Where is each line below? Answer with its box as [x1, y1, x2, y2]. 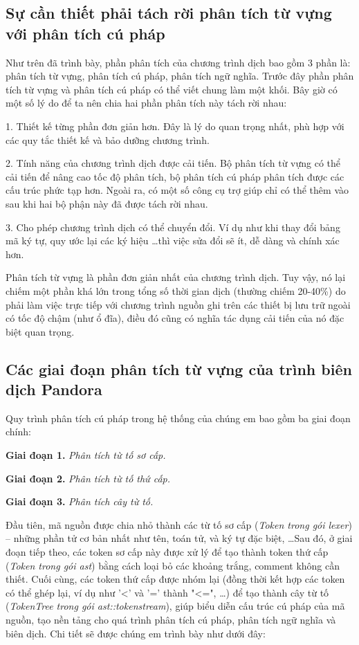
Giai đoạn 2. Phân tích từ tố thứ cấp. [6, 471, 170, 485]
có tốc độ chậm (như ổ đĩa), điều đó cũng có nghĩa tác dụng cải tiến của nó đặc [6, 311, 344, 325]
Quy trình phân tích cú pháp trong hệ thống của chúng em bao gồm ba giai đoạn [6, 410, 351, 425]
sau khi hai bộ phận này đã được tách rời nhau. [6, 196, 208, 210]
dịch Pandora [6, 379, 102, 400]
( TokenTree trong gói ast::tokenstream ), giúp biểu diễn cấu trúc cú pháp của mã [6, 599, 345, 613]
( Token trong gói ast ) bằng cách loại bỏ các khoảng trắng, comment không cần [6, 558, 340, 572]
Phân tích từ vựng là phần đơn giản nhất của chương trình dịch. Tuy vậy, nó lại [6, 270, 346, 284]
